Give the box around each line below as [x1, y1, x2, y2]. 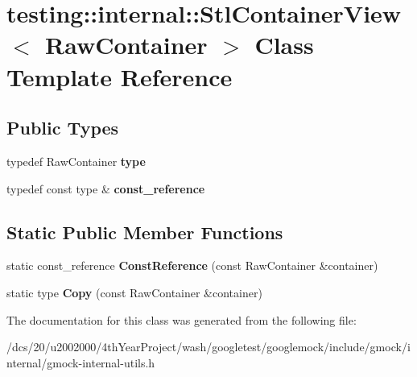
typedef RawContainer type [6, 152, 146, 169]
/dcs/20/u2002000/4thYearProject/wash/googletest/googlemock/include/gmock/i [6, 338, 411, 355]
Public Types [6, 115, 119, 140]
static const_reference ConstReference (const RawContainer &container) [6, 257, 378, 274]
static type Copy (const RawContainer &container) [6, 284, 262, 300]
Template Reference [6, 60, 233, 93]
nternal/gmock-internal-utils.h [6, 354, 155, 371]
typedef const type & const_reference [6, 180, 205, 197]
